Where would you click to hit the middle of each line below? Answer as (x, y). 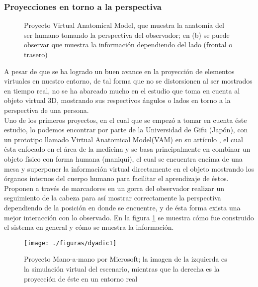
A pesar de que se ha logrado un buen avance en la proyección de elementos (119, 71)
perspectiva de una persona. (46, 110)
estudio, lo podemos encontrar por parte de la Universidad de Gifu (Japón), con (126, 130)
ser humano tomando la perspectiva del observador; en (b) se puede (127, 35)
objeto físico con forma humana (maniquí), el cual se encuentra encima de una (123, 158)
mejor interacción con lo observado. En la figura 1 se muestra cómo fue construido (129, 217)
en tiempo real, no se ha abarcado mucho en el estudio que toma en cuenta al (122, 90)
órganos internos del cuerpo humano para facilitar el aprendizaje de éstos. (116, 178)
